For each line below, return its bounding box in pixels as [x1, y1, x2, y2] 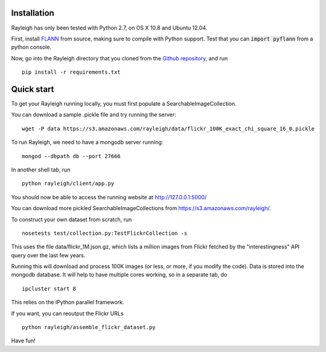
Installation [11, 8, 54, 18]
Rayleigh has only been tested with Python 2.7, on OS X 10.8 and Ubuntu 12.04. [11, 24, 208, 31]
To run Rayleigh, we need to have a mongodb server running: [11, 139, 164, 146]
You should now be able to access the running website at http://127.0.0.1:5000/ [11, 193, 207, 200]
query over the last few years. [11, 251, 86, 259]
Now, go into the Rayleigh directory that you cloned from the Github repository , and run [11, 54, 228, 62]
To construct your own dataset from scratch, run [11, 216, 132, 223]
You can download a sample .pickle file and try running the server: [11, 111, 176, 118]
